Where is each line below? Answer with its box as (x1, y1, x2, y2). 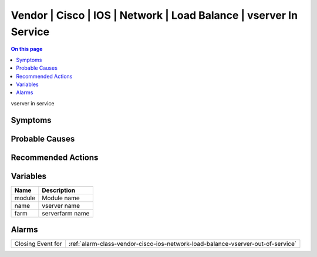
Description (42, 186, 76, 194)
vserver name (42, 201, 80, 210)
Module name (42, 194, 80, 202)
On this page (11, 46, 43, 53)
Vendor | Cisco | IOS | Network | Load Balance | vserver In (11, 9, 298, 22)
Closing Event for (14, 240, 62, 248)
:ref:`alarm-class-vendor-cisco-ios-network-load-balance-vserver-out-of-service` (68, 240, 297, 248)
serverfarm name (42, 209, 90, 217)
